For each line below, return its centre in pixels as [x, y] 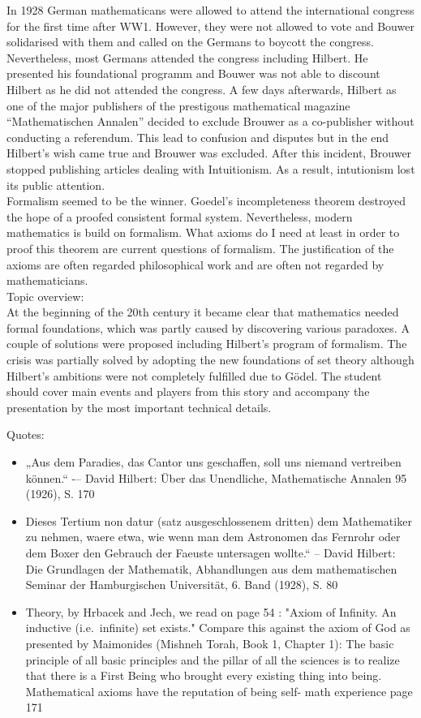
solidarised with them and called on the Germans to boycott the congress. [190, 42]
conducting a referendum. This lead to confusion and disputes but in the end [198, 137]
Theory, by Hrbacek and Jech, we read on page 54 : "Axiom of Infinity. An [211, 611]
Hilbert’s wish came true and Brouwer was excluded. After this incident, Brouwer [209, 153]
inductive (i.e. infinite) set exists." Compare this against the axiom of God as [218, 628]
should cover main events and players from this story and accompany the [188, 391]
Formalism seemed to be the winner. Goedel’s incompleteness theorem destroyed [206, 201]
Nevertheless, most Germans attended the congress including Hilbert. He [187, 57]
